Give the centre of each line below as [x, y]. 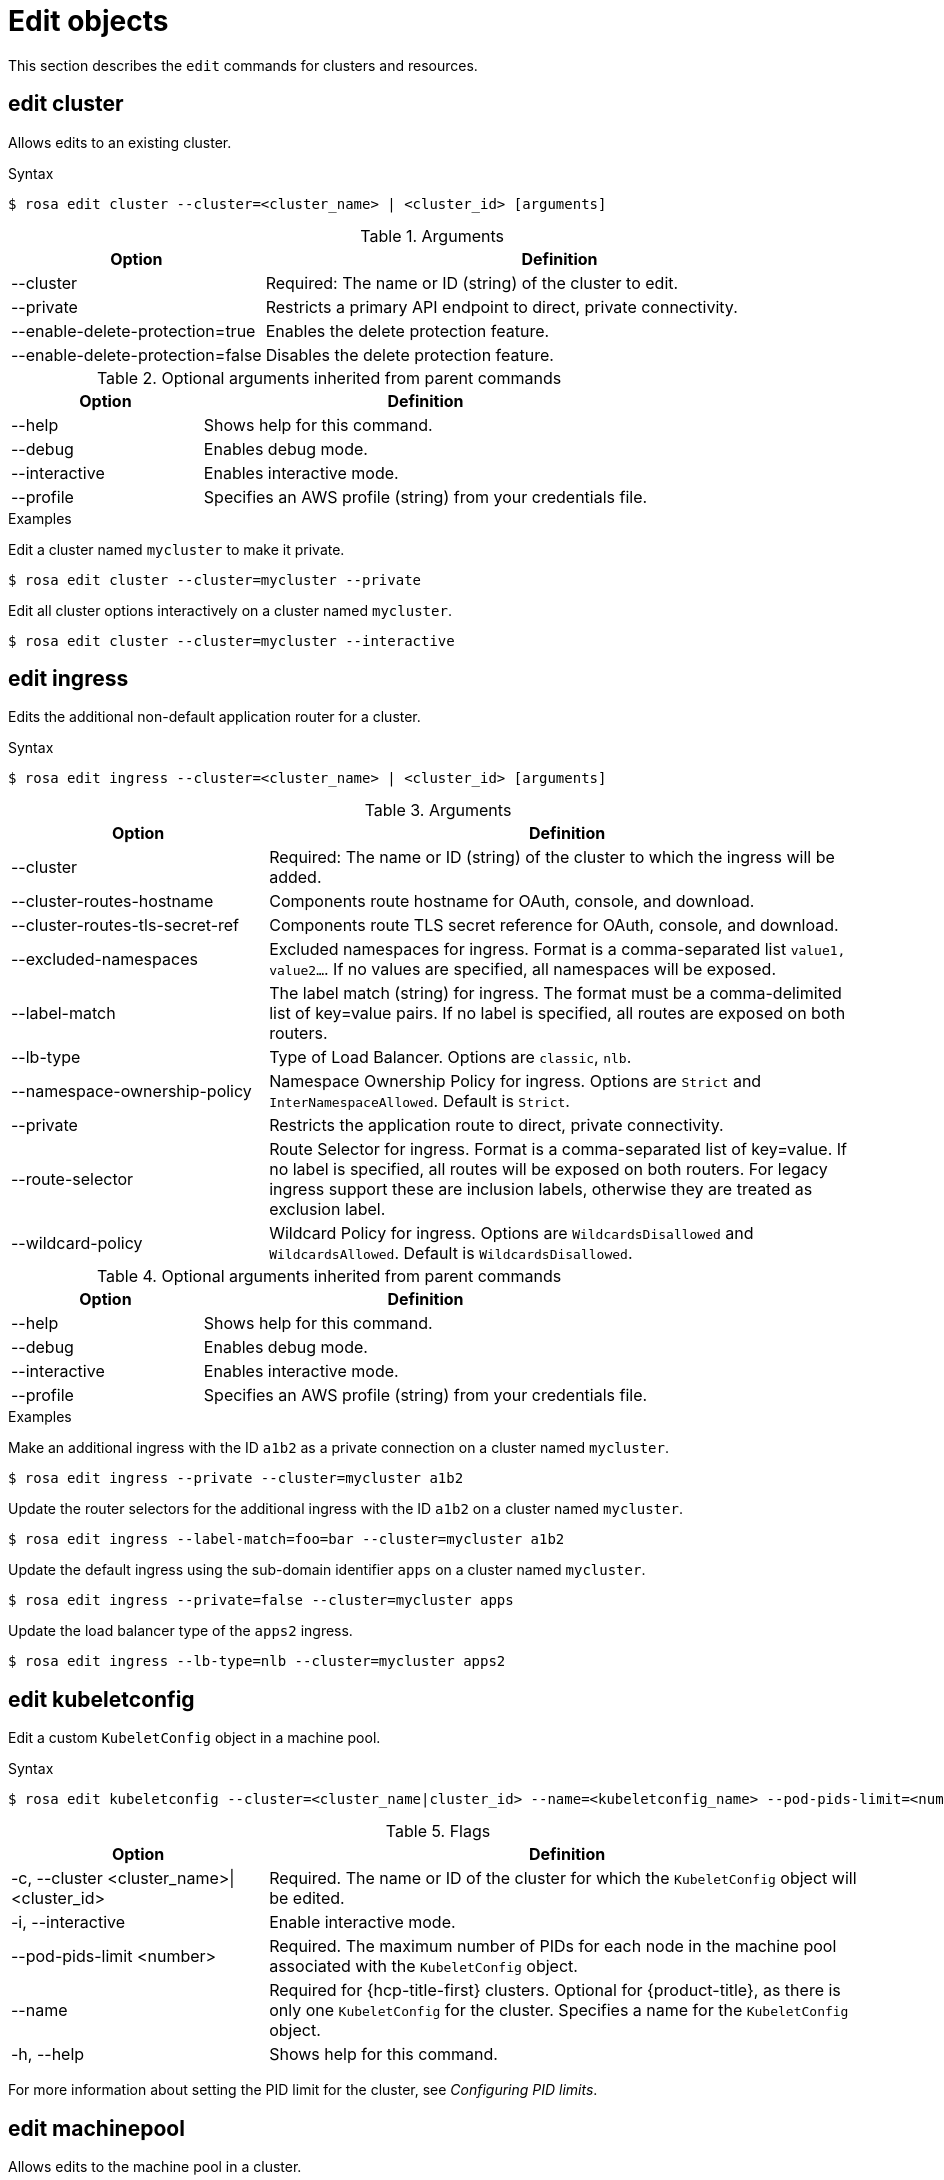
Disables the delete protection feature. [409, 354]
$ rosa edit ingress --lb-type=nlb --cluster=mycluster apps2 [257, 1661]
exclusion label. [327, 1209]
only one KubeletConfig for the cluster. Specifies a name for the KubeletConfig [559, 2010]
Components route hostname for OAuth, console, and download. [512, 901]
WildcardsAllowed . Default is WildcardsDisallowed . [451, 1253]
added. [295, 877]
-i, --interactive [68, 1922]
